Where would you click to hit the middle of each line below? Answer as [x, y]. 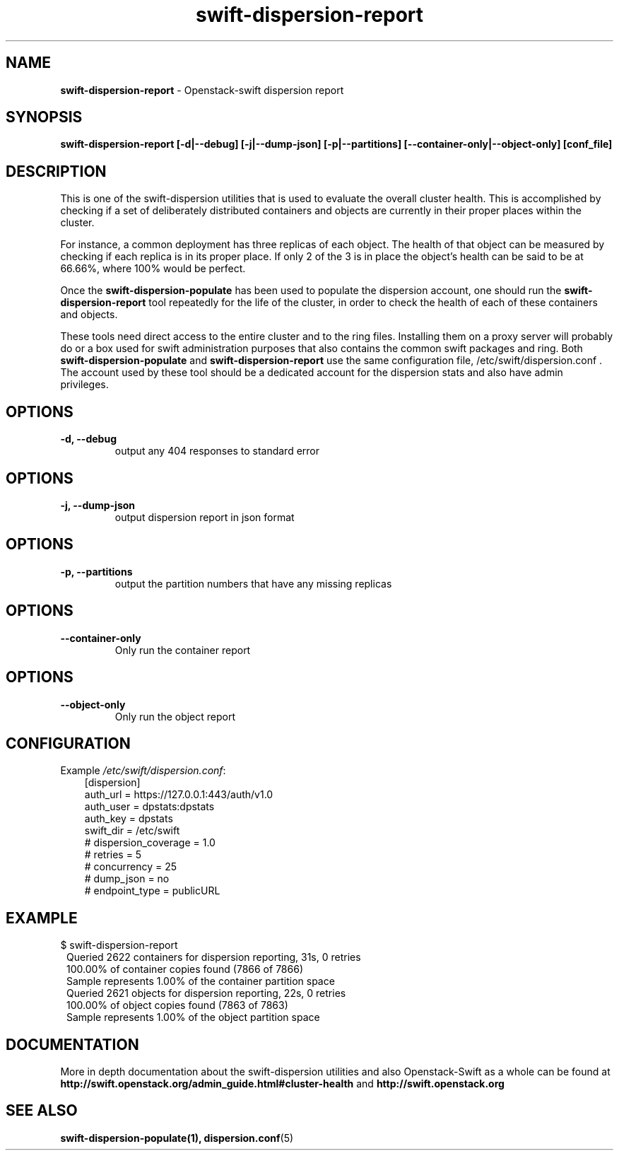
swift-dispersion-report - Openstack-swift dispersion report [202, 90]
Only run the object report [175, 716]
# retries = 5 [113, 855]
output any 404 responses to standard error [217, 451]
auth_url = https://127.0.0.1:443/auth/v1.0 [179, 795]
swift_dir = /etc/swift [132, 831]
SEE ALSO [42, 1111]
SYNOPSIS [44, 117]
